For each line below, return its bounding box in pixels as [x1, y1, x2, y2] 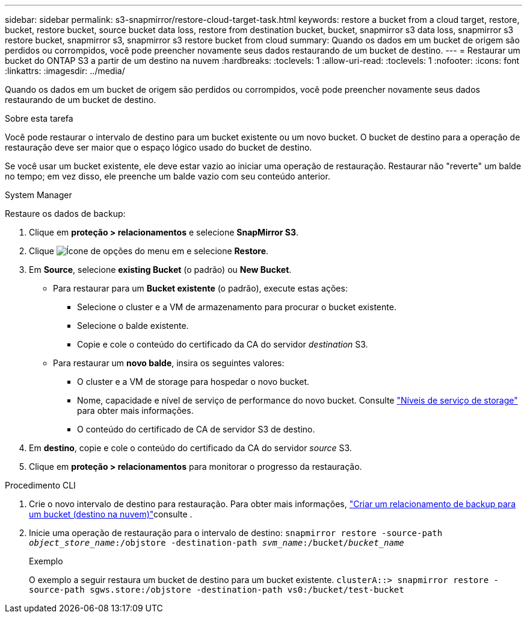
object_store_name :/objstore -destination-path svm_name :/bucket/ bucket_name [29, 538, 404, 548]
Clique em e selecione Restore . [29, 246, 269, 256]
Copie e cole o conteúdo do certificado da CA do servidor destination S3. [77, 339, 368, 349]
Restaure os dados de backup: [5, 208, 126, 219]
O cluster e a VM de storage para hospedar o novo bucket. [77, 376, 310, 387]
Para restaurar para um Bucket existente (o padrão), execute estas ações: [53, 283, 348, 293]
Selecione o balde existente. [77, 320, 189, 331]
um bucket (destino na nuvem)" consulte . [29, 509, 193, 519]
